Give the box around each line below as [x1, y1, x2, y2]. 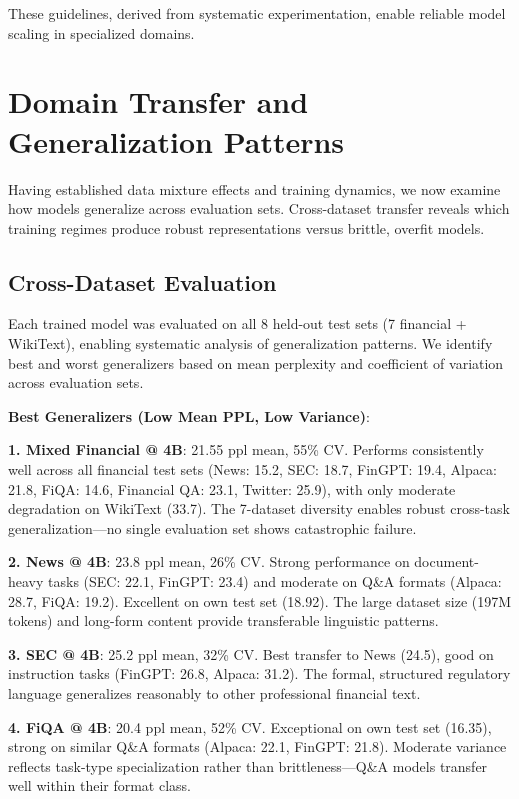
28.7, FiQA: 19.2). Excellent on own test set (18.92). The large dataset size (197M [8, 590, 512, 611]
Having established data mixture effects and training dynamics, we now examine [8, 178, 501, 199]
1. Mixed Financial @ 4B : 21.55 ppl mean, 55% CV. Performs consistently [8, 439, 484, 460]
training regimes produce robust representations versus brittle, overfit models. [8, 217, 485, 238]
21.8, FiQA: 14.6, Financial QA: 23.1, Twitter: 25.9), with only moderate [8, 478, 456, 499]
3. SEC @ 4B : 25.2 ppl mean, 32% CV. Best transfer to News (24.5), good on [8, 643, 494, 664]
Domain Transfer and [8, 81, 309, 122]
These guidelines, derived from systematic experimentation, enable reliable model [8, 3, 506, 23]
